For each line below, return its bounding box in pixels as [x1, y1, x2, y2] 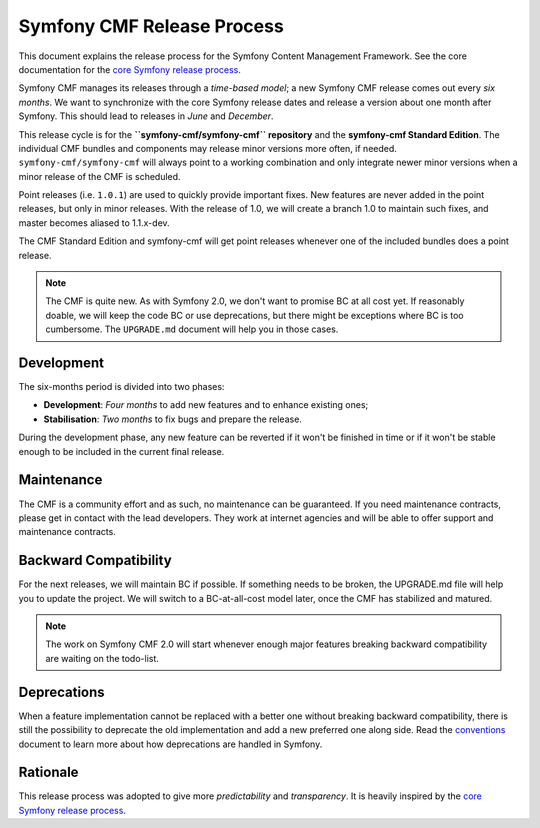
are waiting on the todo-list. [45, 652, 160, 664]
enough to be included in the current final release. [18, 445, 225, 457]
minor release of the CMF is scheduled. [18, 170, 181, 182]
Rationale [18, 764, 79, 781]
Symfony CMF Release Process [18, 15, 284, 37]
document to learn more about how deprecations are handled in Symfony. [18, 738, 323, 750]
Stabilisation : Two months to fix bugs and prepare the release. [43, 413, 302, 425]
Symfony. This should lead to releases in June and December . [18, 110, 274, 122]
